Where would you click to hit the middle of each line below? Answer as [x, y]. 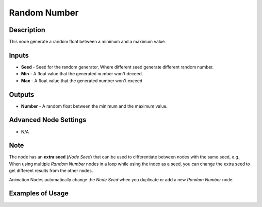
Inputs [19, 55]
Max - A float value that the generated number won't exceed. [82, 81]
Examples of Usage [39, 194]
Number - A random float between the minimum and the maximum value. [94, 106]
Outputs [22, 95]
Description [27, 30]
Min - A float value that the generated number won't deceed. [82, 74]
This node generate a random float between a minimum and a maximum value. [88, 42]
